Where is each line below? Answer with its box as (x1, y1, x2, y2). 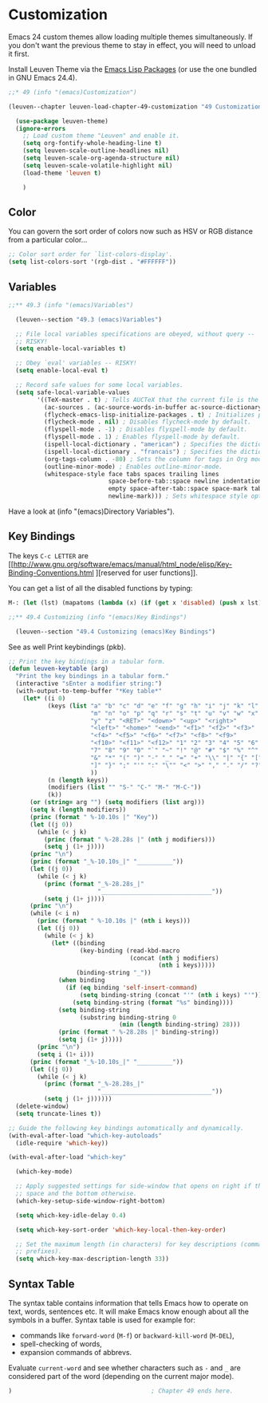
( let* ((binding (50, 939, 105, 947)
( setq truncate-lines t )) (15, 1109, 102, 1117)
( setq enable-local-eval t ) (15, 367, 109, 375)
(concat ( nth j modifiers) (129, 954, 219, 962)
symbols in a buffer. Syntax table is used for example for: (8, 1314, 195, 1325)
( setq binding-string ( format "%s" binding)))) (72, 999, 234, 1007)
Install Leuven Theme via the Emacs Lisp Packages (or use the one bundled (8, 64, 258, 73)
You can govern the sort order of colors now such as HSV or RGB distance (8, 227, 254, 236)
